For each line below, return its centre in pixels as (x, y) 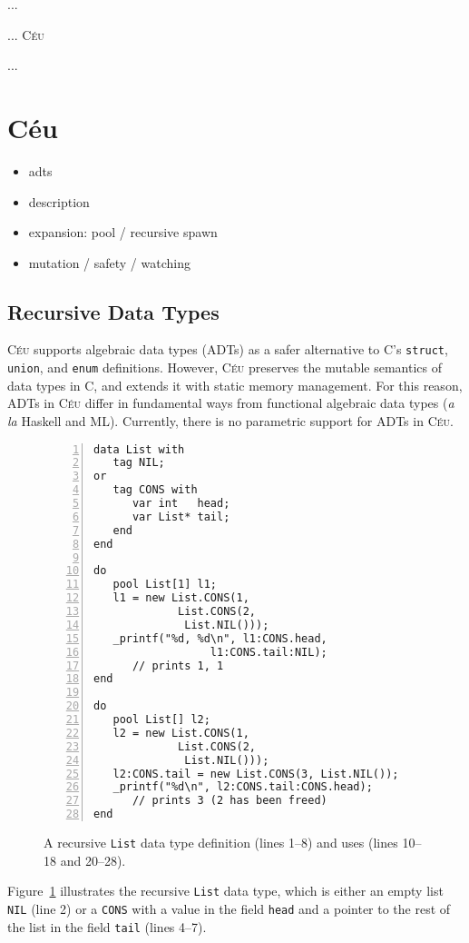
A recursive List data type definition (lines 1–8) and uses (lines (221, 843)
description (59, 201)
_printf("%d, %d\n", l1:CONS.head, (220, 638)
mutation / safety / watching (109, 262)
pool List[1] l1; (165, 585)
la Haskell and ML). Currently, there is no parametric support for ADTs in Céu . (230, 420)
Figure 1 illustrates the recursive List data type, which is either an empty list (225, 891)
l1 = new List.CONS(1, (181, 598)
